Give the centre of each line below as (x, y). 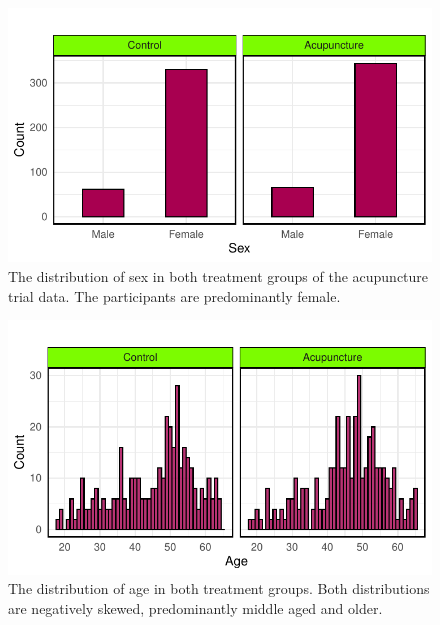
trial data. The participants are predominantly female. (174, 295)
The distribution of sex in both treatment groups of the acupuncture (218, 275)
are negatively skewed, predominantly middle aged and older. (195, 607)
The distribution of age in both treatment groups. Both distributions (219, 588)
